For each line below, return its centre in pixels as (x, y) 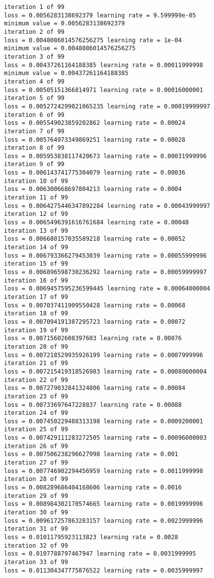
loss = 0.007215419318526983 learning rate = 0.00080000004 (106, 371)
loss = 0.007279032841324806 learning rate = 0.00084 (95, 388)
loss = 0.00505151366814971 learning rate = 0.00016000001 (104, 90)
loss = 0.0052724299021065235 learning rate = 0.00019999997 (107, 106)
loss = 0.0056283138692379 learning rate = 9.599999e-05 (100, 15)
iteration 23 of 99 (36, 396)
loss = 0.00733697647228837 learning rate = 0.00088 (93, 405)
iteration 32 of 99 (36, 545)
